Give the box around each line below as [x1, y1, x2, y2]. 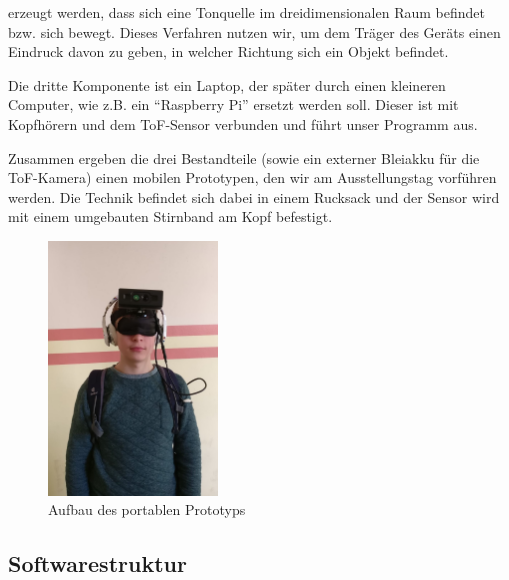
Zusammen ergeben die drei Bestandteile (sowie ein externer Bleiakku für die [8, 147, 480, 168]
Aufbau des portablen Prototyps [48, 499, 246, 520]
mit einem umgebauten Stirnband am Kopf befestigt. [8, 206, 333, 227]
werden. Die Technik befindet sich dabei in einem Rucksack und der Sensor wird [8, 186, 500, 207]
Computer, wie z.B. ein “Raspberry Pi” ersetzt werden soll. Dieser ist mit [8, 94, 459, 115]
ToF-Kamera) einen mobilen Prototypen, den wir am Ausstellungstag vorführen [8, 167, 497, 188]
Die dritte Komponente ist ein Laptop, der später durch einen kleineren [8, 74, 446, 95]
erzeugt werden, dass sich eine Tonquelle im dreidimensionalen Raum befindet [8, 2, 485, 22]
